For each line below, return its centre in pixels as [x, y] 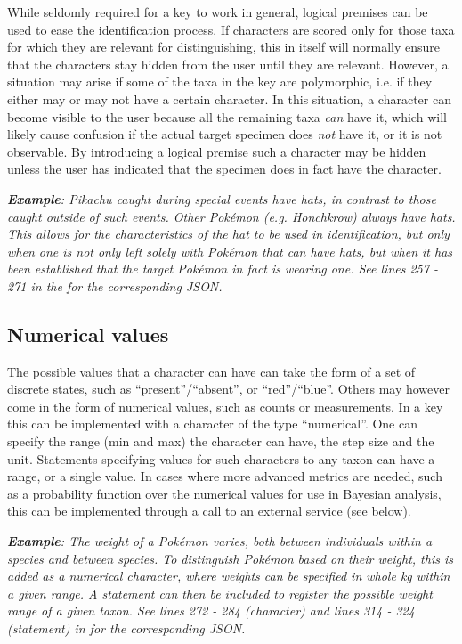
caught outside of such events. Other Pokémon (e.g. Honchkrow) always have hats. [231, 216]
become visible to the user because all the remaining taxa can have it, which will [227, 116]
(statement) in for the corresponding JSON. [126, 628]
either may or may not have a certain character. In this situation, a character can [229, 98]
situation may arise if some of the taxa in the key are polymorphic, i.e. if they [220, 82]
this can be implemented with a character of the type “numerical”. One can [212, 424]
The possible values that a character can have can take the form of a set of [211, 371]
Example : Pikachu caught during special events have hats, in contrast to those [222, 198]
